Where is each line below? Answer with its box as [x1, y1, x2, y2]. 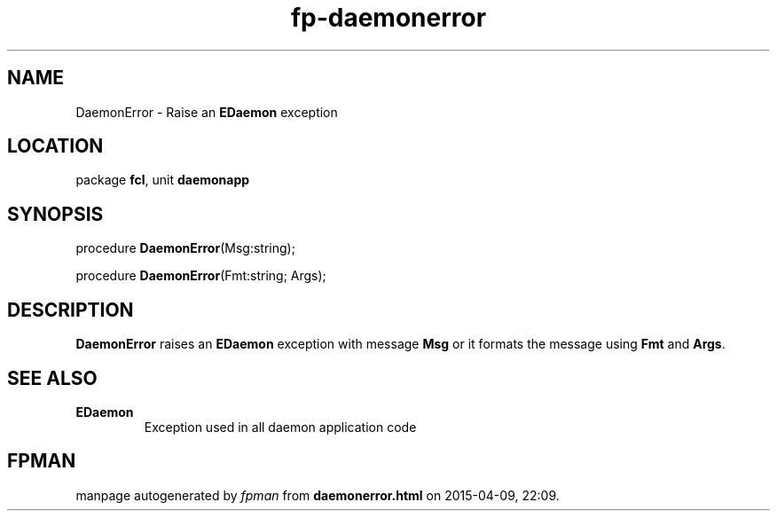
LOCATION [7, 135, 104, 158]
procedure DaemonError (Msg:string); [75, 240, 295, 256]
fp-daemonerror [290, 3, 487, 33]
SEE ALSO [7, 366, 98, 389]
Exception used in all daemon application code [144, 419, 417, 435]
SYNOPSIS [7, 202, 104, 225]
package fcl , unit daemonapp [75, 172, 250, 188]
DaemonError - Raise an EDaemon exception [75, 104, 338, 120]
